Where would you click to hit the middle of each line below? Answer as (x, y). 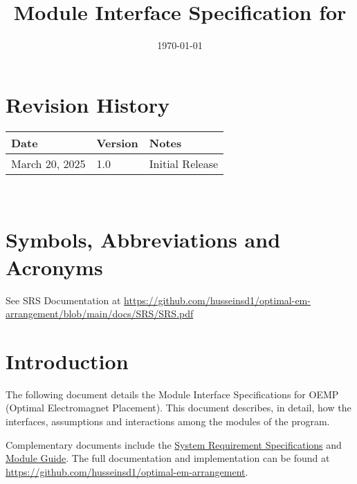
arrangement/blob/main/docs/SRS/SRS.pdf (100, 314)
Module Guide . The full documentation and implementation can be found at (168, 458)
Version (117, 142)
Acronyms (54, 267)
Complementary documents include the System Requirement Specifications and (174, 444)
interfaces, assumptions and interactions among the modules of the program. (168, 421)
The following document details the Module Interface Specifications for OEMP (172, 394)
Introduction (67, 361)
